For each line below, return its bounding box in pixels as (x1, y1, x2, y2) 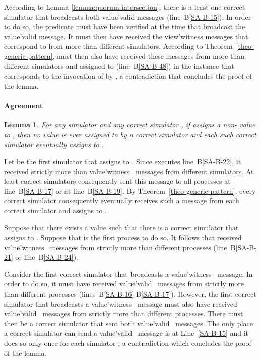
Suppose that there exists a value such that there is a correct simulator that (4, 222, 239, 233)
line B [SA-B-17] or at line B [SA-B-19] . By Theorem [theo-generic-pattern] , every (4, 185, 256, 196)
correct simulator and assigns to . (4, 205, 107, 215)
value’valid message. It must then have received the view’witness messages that (4, 31, 248, 41)
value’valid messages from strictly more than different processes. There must (4, 308, 243, 319)
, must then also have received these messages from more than (52, 50, 244, 61)
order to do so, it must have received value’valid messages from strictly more (4, 278, 244, 289)
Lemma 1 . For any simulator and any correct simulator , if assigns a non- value (4, 119, 255, 130)
